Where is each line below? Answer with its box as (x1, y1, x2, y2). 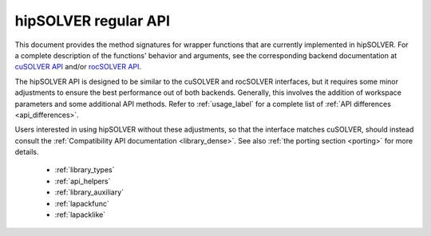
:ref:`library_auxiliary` (54, 187, 124, 197)
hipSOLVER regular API (14, 12, 171, 29)
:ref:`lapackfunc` (54, 199, 109, 208)
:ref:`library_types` (54, 165, 115, 175)
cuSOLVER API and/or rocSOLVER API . (14, 62, 142, 72)
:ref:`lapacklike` (54, 210, 106, 219)
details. (14, 147, 39, 157)
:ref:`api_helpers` (54, 176, 111, 186)
